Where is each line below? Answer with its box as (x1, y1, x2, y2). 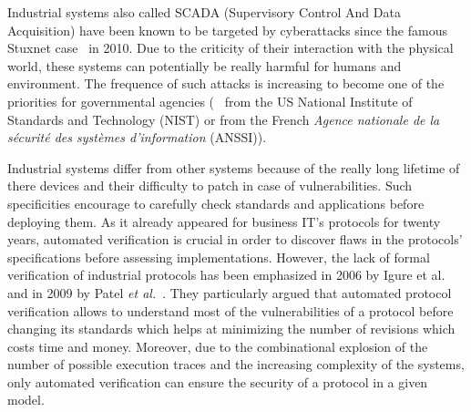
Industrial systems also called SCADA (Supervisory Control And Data (7, 3, 401, 21)
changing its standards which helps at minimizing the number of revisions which (7, 319, 456, 338)
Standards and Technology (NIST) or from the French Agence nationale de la (7, 109, 440, 129)
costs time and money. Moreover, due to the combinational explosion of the (7, 336, 428, 355)
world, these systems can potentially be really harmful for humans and (7, 56, 402, 75)
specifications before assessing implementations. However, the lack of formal (7, 247, 430, 266)
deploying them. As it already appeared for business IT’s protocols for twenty (7, 211, 441, 231)
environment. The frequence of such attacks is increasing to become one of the (7, 74, 445, 93)
